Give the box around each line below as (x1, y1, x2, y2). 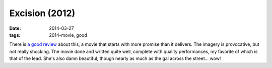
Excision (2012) (9, 8, 76, 19)
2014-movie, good (49, 32, 88, 38)
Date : (9, 25, 21, 31)
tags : (9, 32, 21, 38)
